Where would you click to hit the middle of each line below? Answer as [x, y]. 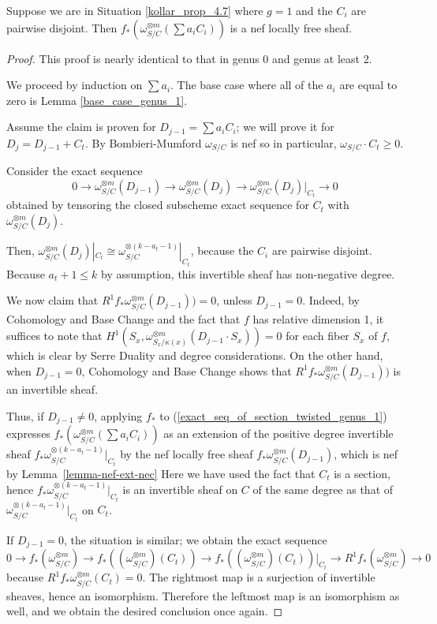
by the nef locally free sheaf [187, 454]
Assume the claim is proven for [81, 127]
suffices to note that [54, 336]
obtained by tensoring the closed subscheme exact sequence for [158, 205]
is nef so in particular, [284, 142]
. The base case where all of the [247, 85]
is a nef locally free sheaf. [291, 27]
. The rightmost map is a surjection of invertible [259, 577]
